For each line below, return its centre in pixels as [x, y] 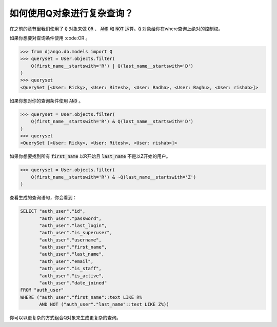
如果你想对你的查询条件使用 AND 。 [46, 100]
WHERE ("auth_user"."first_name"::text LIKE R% [81, 297]
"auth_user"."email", [66, 261]
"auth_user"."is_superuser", [76, 233]
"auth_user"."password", [71, 218]
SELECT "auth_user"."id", [53, 211]
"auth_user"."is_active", [72, 276]
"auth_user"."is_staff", [71, 269]
